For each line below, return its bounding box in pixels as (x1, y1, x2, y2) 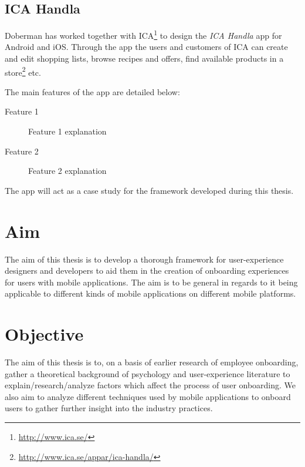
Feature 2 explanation (28, 164, 107, 177)
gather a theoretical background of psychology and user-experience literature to (5, 367, 290, 379)
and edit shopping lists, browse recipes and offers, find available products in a (5, 52, 284, 65)
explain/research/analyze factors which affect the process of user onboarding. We (5, 379, 296, 391)
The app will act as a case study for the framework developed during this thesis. (5, 184, 294, 196)
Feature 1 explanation (28, 125, 107, 137)
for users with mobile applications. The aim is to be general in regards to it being (5, 276, 298, 288)
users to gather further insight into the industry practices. (5, 402, 213, 414)
